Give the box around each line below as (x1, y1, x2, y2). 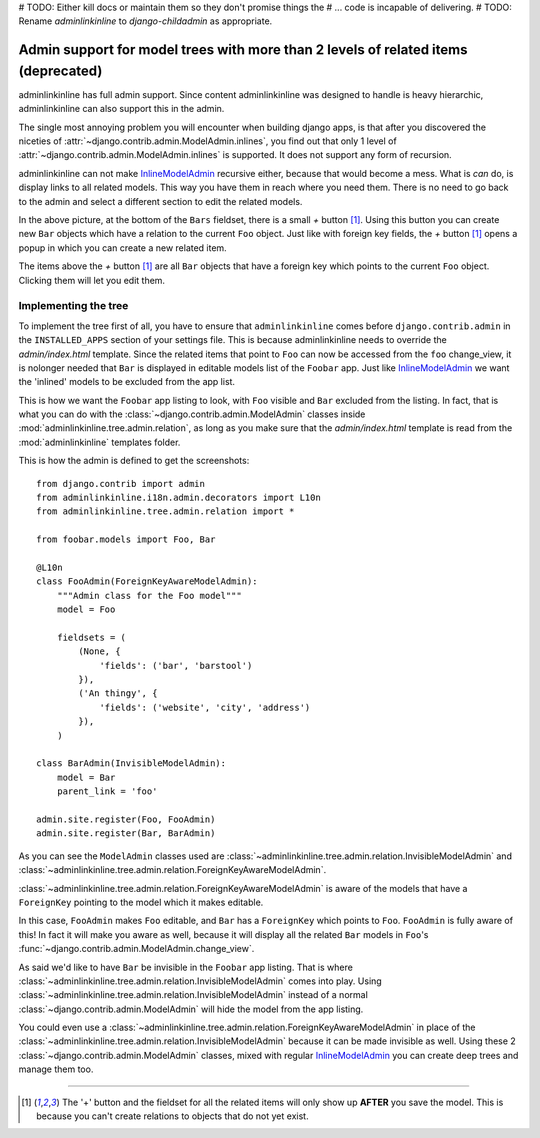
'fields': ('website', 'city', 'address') (99, 701, 311, 713)
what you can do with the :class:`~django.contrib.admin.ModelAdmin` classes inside (18, 408, 366, 420)
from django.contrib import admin (36, 478, 205, 489)
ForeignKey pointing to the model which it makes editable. (18, 896, 264, 908)
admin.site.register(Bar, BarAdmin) (36, 828, 216, 839)
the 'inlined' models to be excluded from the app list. (18, 376, 235, 388)
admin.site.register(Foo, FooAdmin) (36, 814, 216, 825)
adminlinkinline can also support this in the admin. (18, 103, 225, 115)
